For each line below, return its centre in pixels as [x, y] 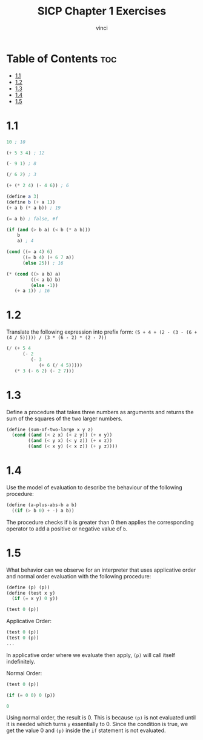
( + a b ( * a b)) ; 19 [34, 208]
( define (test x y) [31, 593]
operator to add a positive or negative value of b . [67, 529]
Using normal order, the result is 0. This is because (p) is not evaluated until [101, 718]
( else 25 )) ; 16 [43, 263]
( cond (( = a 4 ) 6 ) [29, 252]
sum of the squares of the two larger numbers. [65, 418]
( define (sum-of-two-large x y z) [50, 429]
